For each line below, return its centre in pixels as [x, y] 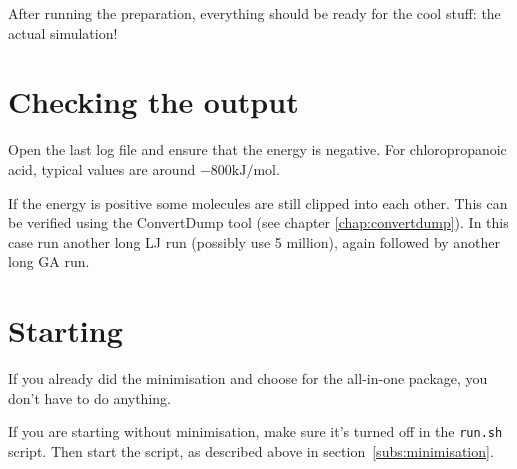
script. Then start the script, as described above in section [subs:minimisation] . [251, 450]
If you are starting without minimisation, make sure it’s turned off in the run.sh [255, 431]
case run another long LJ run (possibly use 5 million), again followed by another [254, 241]
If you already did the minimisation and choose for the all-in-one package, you [248, 378]
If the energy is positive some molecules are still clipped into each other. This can [258, 202]
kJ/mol [253, 170]
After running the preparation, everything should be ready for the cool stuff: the [254, 13]
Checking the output [153, 101]
